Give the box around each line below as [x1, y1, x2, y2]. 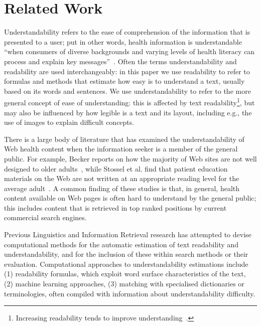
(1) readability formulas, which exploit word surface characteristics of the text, [4, 268, 246, 279]
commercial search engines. [4, 212, 87, 223]
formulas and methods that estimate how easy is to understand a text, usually [4, 76, 245, 86]
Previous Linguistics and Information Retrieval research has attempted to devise [4, 229, 251, 240]
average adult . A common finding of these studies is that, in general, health [4, 183, 240, 193]
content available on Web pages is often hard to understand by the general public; [4, 193, 256, 203]
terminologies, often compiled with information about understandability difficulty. [4, 288, 255, 298]
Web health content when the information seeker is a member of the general [4, 143, 238, 154]
